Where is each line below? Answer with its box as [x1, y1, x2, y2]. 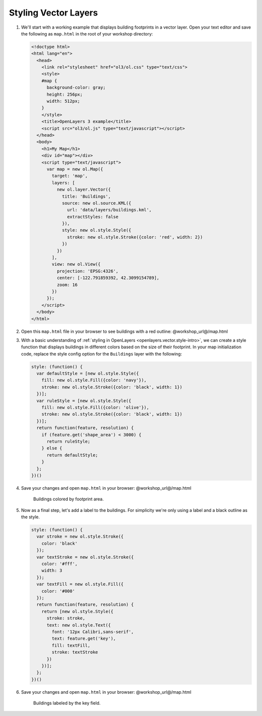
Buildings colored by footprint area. [33, 496, 104, 502]
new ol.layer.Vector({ [56, 187, 111, 192]
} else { [41, 445, 63, 451]
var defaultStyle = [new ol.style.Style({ [36, 371, 139, 376]
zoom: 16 [56, 282, 78, 288]
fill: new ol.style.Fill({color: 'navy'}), [41, 377, 147, 383]
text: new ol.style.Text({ [47, 622, 111, 628]
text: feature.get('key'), [51, 636, 116, 641]
